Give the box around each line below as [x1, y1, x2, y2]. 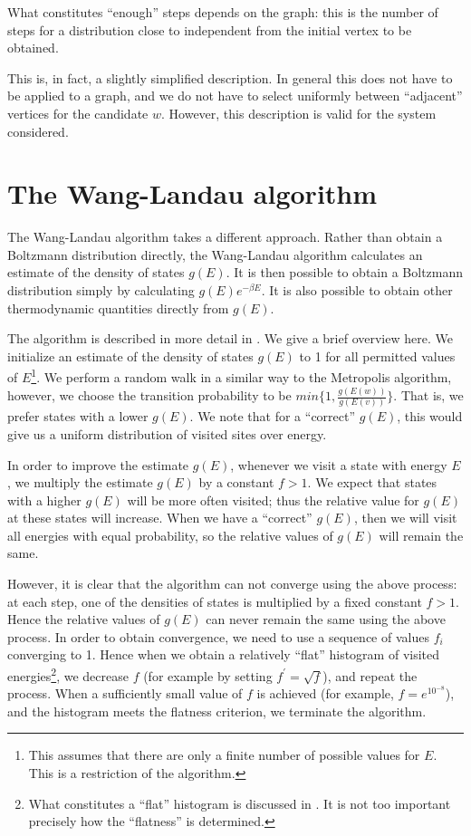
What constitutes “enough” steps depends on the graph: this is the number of [7, 3, 438, 21]
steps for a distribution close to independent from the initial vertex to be [7, 20, 412, 39]
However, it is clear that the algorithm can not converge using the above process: [7, 574, 457, 593]
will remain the [379, 525, 464, 544]
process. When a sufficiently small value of [7, 684, 243, 703]
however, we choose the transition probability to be [7, 386, 292, 404]
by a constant [198, 473, 274, 492]
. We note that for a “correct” [189, 407, 356, 426]
